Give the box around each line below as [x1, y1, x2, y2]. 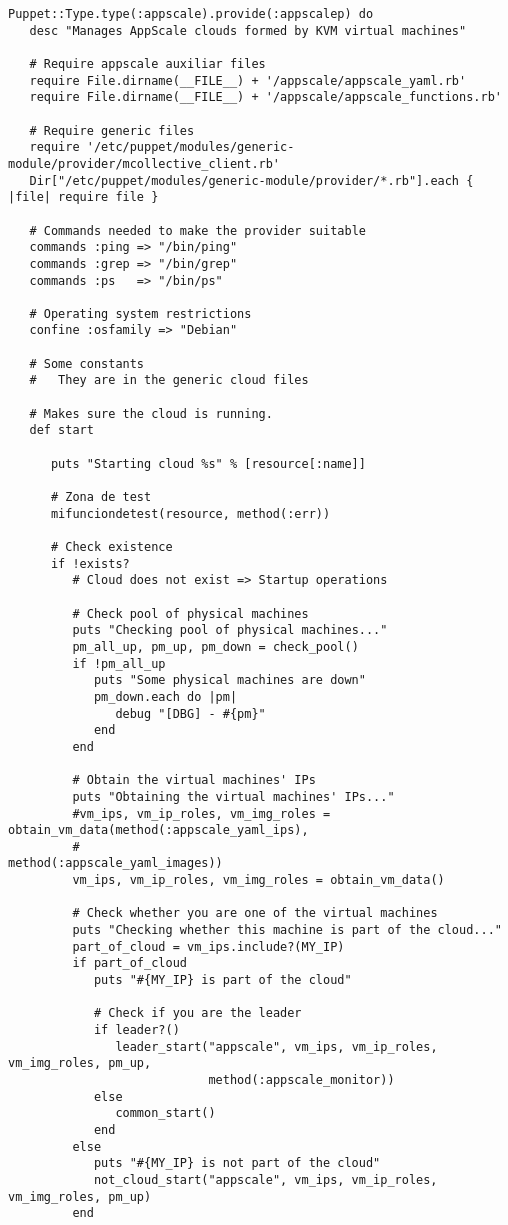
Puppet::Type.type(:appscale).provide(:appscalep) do [8, 7, 374, 21]
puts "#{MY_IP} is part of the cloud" [93, 973, 352, 988]
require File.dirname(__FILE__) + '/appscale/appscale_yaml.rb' [29, 73, 467, 88]
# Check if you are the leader [93, 1006, 302, 1021]
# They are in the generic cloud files [29, 373, 309, 388]
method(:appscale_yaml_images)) [8, 856, 223, 871]
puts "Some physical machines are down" [93, 673, 366, 688]
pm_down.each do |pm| [93, 689, 238, 704]
